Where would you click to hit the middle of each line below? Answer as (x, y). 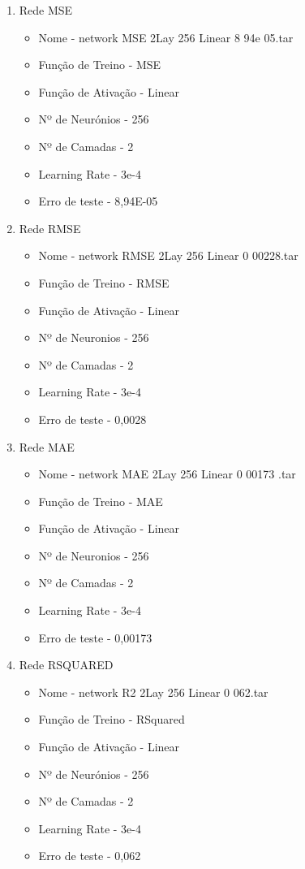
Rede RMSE (50, 228)
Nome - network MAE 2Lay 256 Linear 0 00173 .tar (167, 474)
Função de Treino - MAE (101, 501)
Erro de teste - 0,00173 (95, 637)
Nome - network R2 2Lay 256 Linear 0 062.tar (153, 692)
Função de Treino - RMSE (104, 282)
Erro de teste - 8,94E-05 (98, 201)
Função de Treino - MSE (100, 65)
